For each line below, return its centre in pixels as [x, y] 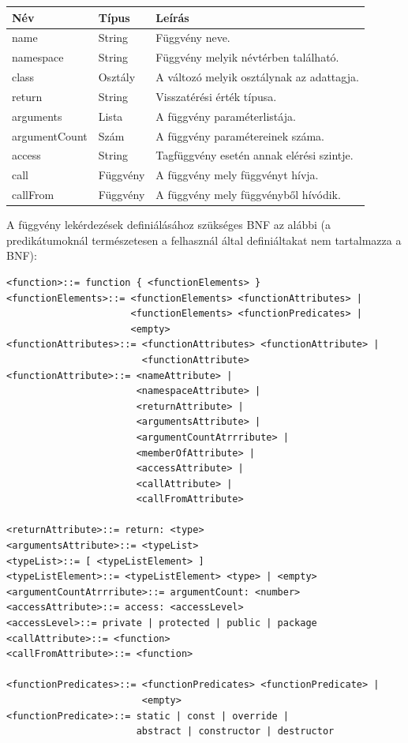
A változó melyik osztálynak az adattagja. [257, 77]
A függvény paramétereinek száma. [240, 135]
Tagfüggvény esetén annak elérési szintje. [255, 155]
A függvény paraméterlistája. [226, 116]
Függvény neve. [193, 38]
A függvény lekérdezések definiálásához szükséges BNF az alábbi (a [169, 225]
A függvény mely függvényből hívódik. [248, 195]
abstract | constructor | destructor [235, 732]
